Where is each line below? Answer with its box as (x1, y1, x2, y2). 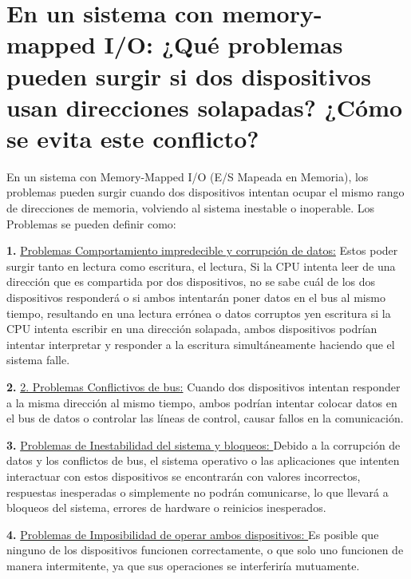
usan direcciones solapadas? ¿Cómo (6, 90, 403, 123)
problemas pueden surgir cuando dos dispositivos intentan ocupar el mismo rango (6, 184, 405, 200)
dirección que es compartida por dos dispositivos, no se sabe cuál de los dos (6, 273, 375, 290)
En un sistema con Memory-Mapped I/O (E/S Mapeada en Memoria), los (6, 168, 369, 184)
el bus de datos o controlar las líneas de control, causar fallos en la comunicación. (6, 410, 404, 426)
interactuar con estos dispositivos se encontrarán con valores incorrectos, (6, 467, 361, 484)
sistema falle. (6, 351, 70, 368)
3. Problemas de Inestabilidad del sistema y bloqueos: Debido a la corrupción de (6, 436, 401, 453)
